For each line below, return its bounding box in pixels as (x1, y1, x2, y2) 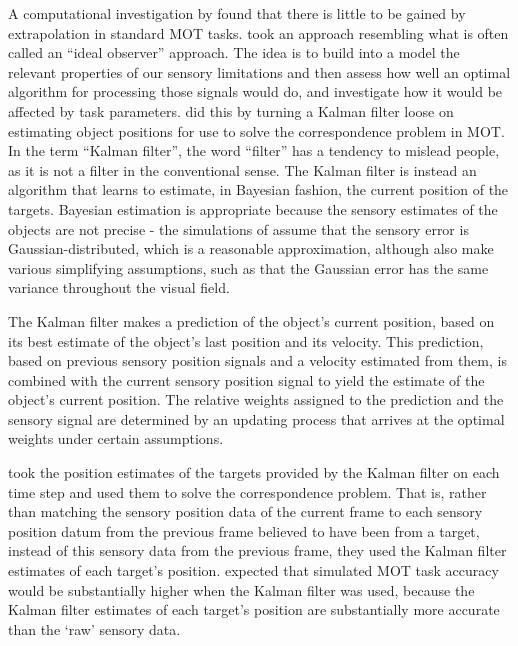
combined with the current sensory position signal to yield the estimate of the (8, 369, 485, 390)
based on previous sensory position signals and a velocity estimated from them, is (8, 350, 507, 371)
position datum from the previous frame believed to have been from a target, (8, 520, 480, 541)
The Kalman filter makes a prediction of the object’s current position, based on (8, 310, 495, 331)
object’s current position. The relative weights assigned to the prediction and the (8, 389, 504, 410)
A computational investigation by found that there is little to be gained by (8, 3, 466, 23)
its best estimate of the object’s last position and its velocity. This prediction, (8, 330, 484, 351)
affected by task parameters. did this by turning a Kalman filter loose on (8, 100, 454, 121)
